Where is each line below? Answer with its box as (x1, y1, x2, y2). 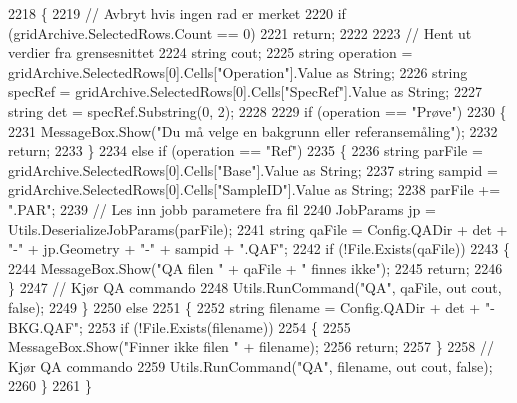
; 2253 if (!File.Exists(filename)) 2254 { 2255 (79, 316, 351, 337)
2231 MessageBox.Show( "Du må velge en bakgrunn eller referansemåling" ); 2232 (8, 120, 498, 141)
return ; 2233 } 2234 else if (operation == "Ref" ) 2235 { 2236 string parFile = (8, 140, 483, 161)
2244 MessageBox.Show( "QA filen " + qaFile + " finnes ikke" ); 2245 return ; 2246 (8, 257, 503, 278)
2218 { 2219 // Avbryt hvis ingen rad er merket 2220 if (8, 3, 346, 23)
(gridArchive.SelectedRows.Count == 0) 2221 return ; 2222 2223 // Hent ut (8, 22, 472, 43)
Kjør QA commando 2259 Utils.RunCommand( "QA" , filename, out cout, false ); (8, 355, 493, 376)
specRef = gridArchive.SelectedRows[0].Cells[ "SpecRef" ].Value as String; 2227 (8, 81, 482, 102)
